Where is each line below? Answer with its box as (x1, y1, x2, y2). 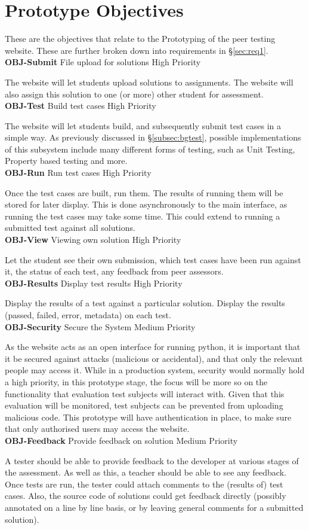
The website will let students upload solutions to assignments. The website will (5, 75, 293, 88)
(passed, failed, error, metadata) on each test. (5, 309, 171, 321)
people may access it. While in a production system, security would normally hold (5, 364, 305, 376)
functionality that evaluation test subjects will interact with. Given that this (5, 387, 285, 400)
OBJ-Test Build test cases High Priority (5, 99, 156, 112)
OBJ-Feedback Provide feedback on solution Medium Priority (5, 434, 238, 446)
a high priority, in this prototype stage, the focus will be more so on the (5, 375, 268, 388)
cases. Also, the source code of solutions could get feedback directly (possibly (5, 489, 286, 502)
